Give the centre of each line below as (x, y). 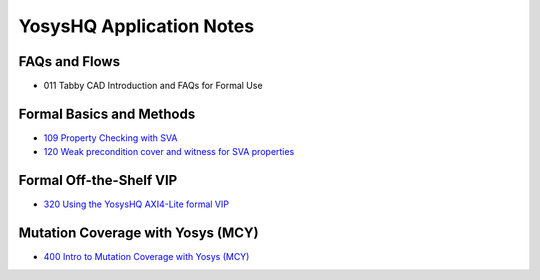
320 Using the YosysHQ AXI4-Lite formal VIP (136, 204)
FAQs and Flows (69, 61)
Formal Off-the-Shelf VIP (98, 180)
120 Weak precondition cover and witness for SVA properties (169, 152)
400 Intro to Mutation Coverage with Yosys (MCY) (146, 257)
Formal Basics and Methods (107, 113)
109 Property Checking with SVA (110, 137)
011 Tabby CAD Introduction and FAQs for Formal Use (153, 86)
